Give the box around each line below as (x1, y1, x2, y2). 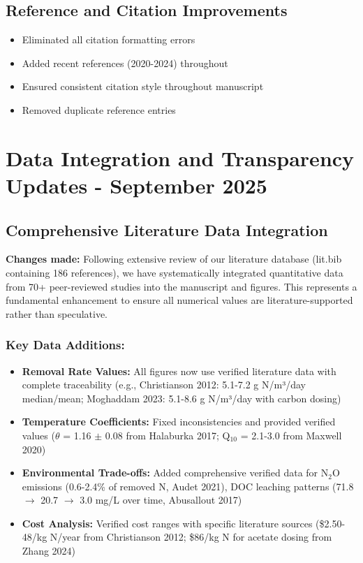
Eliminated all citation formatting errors (22, 32, 195, 47)
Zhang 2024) (22, 543, 76, 558)
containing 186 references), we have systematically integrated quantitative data (6, 265, 343, 279)
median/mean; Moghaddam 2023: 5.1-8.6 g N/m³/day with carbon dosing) (22, 390, 341, 405)
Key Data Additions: (6, 336, 125, 353)
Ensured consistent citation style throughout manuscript (22, 79, 264, 94)
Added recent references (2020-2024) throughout (22, 55, 228, 70)
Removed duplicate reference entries (22, 102, 176, 117)
